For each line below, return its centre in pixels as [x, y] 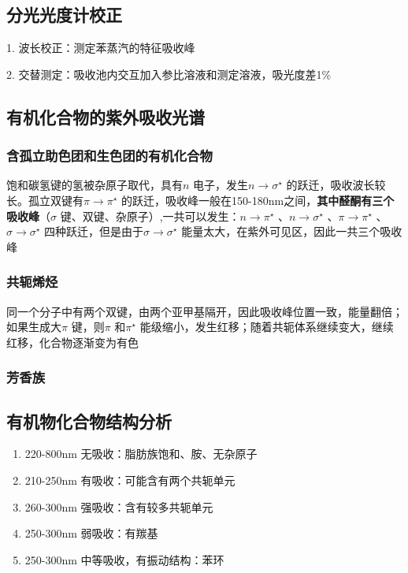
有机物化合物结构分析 [89, 420]
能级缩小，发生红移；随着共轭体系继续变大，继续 [267, 327]
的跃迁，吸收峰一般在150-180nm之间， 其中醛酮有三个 [258, 200]
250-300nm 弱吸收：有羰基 [91, 533]
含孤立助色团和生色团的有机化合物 [109, 156]
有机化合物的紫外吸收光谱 [106, 116]
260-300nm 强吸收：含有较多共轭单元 [119, 506]
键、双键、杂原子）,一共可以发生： [150, 216]
